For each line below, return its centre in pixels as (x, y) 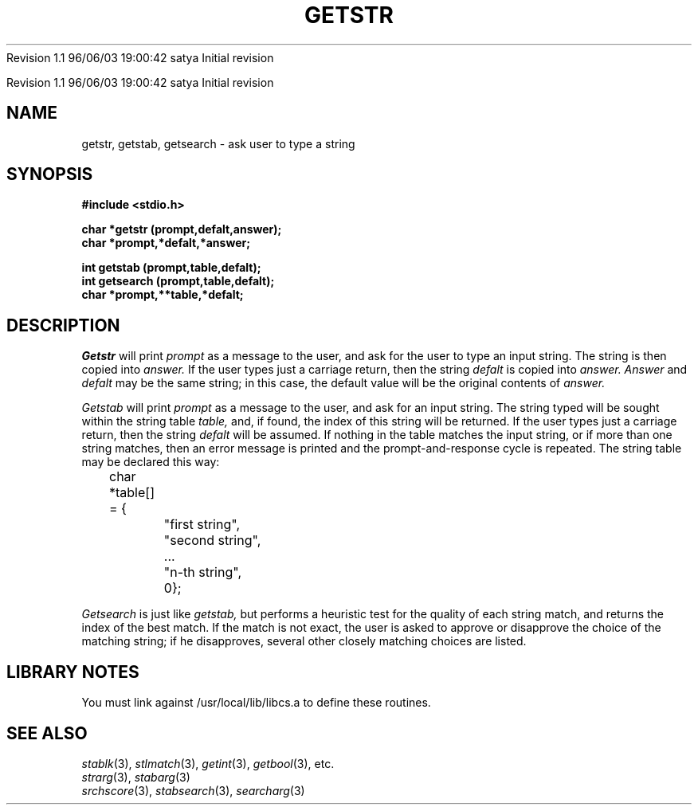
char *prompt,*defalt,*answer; (166, 243)
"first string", (202, 525)
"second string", (212, 541)
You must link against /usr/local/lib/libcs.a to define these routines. (256, 703)
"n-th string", (202, 572)
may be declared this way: (151, 462)
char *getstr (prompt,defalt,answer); (182, 229)
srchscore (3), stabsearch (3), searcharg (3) (193, 790)
